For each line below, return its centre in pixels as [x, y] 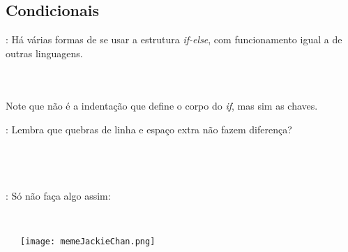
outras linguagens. [44, 53]
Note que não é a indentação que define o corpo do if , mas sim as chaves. [162, 106]
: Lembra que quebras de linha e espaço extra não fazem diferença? [149, 129]
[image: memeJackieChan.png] [88, 242]
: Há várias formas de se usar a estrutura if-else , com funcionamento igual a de [174, 39]
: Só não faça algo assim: [58, 196]
